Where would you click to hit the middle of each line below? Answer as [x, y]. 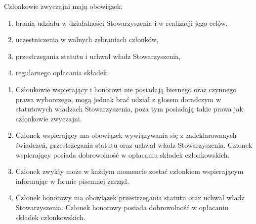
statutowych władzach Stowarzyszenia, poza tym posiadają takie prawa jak [129, 109]
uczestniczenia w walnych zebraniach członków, [87, 39]
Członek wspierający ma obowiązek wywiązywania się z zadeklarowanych [126, 135]
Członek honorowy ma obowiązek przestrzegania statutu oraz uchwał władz [130, 197]
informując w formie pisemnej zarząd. [72, 181]
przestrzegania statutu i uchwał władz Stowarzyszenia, [98, 56]
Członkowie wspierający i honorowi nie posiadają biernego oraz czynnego [126, 89]
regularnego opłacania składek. [62, 73]
